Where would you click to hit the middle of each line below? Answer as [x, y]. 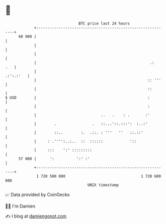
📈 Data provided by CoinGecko [38, 195]
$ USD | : [78, 98]
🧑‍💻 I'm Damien [20, 206]
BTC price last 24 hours [104, 23]
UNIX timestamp [103, 185]
